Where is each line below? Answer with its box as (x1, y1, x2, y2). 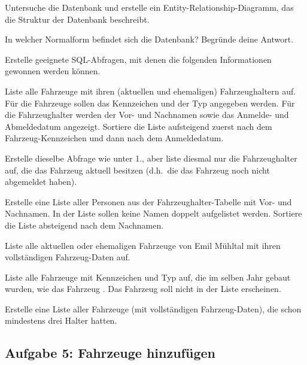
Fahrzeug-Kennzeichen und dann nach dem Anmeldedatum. (5, 132, 224, 144)
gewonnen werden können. (5, 65, 101, 77)
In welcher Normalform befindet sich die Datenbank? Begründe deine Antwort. (5, 33, 294, 45)
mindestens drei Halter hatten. (5, 314, 117, 327)
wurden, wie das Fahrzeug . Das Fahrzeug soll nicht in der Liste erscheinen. (5, 282, 281, 295)
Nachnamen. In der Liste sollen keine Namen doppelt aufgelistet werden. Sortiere (5, 207, 302, 220)
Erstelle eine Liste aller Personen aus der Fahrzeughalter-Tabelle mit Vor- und (5, 195, 292, 208)
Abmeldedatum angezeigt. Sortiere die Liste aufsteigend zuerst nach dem (5, 120, 272, 132)
